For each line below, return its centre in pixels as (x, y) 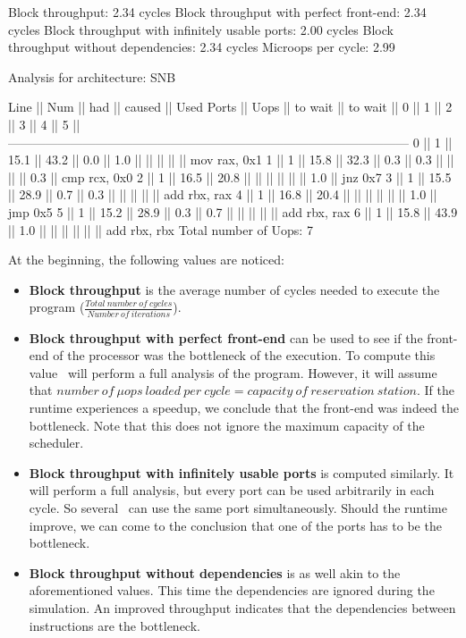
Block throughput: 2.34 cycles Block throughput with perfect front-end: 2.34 (217, 12)
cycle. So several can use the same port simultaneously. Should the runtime (238, 507)
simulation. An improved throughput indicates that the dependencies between (242, 607)
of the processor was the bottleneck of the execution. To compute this (244, 355)
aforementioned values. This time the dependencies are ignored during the (232, 590)
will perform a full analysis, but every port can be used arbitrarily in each (232, 490)
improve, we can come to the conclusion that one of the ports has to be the (235, 525)
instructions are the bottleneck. (114, 625)
